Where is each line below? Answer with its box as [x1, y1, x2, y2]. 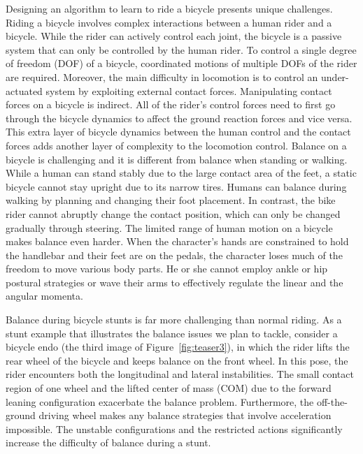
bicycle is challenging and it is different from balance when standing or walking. [6, 152, 348, 166]
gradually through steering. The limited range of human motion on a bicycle [6, 220, 333, 235]
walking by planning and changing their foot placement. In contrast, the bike [6, 193, 336, 207]
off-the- [316, 394, 348, 409]
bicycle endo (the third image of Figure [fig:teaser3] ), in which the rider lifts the [6, 339, 350, 354]
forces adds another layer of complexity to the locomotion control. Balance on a [6, 138, 347, 152]
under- [321, 69, 349, 84]
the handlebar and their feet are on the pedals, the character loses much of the [6, 247, 343, 262]
